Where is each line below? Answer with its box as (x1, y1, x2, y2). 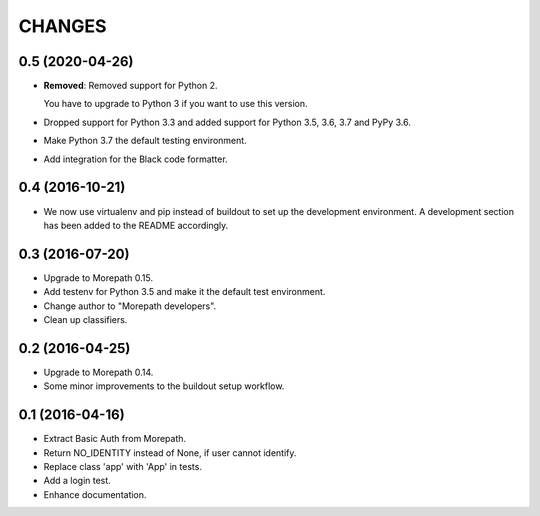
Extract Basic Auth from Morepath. (43, 433, 187, 445)
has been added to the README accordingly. (43, 219, 229, 231)
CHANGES (18, 15, 107, 37)
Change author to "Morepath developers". (43, 300, 217, 312)
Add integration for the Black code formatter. (43, 153, 229, 165)
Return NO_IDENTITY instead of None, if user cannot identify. (43, 446, 297, 459)
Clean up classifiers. (43, 314, 128, 325)
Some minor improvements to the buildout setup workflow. (43, 380, 285, 392)
